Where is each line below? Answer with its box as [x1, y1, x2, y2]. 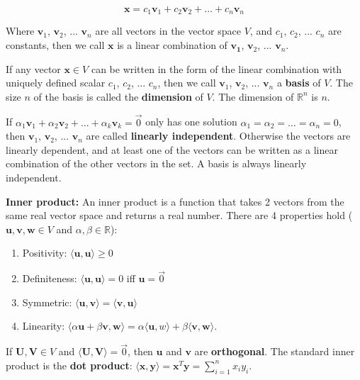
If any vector [6, 61, 61, 76]
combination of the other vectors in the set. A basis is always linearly [6, 156, 307, 171]
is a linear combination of [117, 38, 227, 52]
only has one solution [145, 114, 237, 129]
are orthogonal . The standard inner [194, 344, 355, 359]
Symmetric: [22, 294, 72, 309]
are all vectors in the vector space [95, 23, 242, 38]
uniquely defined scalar [6, 75, 106, 90]
